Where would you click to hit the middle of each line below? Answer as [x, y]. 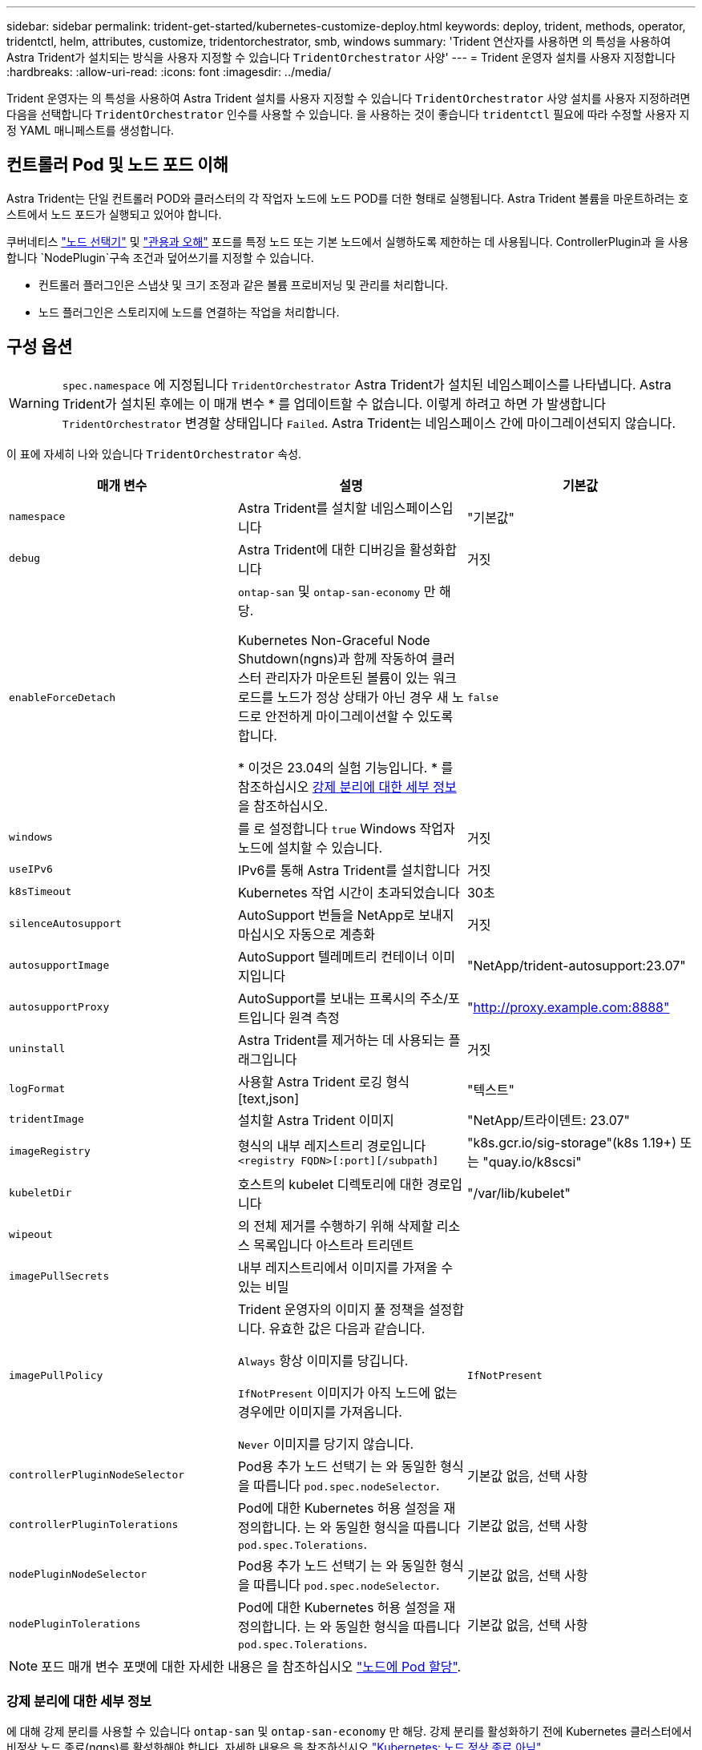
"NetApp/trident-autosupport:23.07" [576, 965]
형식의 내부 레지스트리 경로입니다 [332, 1146]
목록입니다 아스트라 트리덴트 [334, 1245]
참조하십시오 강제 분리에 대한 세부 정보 [347, 786]
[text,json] [268, 1098]
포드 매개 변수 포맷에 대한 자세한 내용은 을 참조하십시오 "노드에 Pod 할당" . [251, 1666]
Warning [34, 403]
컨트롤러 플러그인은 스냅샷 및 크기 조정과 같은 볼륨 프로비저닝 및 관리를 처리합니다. [244, 284]
